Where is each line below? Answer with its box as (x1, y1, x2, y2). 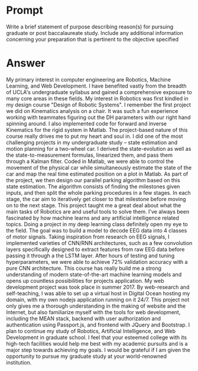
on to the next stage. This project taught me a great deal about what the (6, 202, 181, 209)
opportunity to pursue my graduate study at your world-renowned (6, 353, 167, 360)
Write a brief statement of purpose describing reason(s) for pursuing (6, 23, 174, 30)
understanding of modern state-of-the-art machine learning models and (6, 270, 182, 278)
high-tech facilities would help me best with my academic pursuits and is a (6, 340, 188, 347)
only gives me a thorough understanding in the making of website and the (6, 302, 186, 309)
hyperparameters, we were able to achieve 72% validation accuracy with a (6, 258, 188, 265)
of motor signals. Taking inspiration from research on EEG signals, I (6, 233, 170, 240)
